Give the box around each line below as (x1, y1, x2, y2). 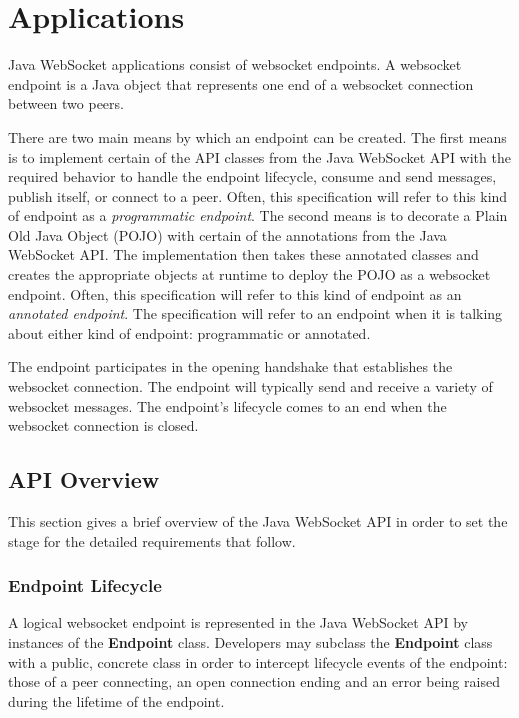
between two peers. (8, 93, 124, 114)
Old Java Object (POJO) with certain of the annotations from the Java (8, 224, 447, 245)
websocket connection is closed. (8, 415, 199, 436)
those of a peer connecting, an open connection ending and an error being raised (8, 671, 500, 692)
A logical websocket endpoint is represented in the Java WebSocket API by (8, 612, 468, 633)
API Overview (8, 464, 160, 495)
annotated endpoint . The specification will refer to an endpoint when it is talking (8, 303, 503, 324)
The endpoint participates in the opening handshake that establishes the (8, 356, 453, 377)
